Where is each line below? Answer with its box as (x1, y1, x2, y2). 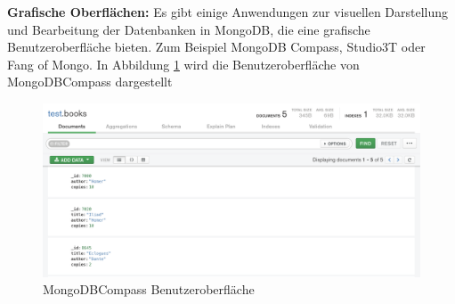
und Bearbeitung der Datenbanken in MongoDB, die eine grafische (7, 20, 370, 38)
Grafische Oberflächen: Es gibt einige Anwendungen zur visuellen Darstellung (7, 3, 449, 21)
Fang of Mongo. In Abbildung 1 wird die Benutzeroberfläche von (7, 54, 360, 73)
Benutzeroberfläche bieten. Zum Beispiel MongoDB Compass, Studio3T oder (7, 37, 426, 56)
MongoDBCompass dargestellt (7, 72, 173, 91)
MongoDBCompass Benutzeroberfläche (43, 280, 255, 299)
